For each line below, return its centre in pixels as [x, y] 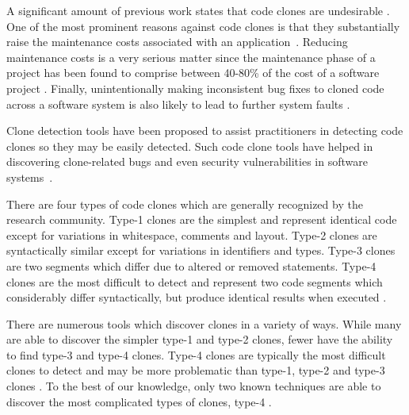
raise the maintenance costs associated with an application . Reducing [177, 42]
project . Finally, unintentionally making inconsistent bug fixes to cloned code [195, 88]
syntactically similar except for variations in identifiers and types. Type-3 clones [201, 250]
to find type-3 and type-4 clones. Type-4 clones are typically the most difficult [196, 354]
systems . [30, 177]
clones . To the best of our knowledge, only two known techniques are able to [194, 386]
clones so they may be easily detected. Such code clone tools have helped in [190, 146]
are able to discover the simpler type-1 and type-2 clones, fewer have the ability [200, 339]
